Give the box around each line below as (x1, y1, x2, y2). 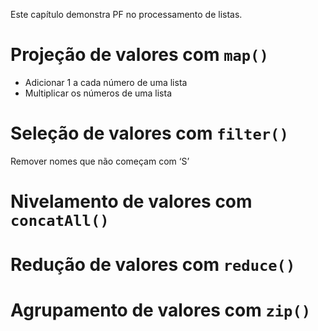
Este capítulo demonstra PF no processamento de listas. (10, 9, 243, 20)
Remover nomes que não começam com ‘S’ (10, 155, 190, 167)
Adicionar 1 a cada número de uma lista (24, 76, 188, 88)
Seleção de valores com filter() (10, 122, 289, 145)
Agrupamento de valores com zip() (10, 299, 312, 322)
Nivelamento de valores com (10, 190, 253, 213)
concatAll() (10, 212, 110, 231)
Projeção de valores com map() (10, 44, 269, 66)
